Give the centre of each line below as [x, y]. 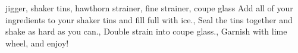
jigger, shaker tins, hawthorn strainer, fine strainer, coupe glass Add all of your [149, 8]
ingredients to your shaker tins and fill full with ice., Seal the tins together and [149, 19]
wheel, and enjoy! [37, 43]
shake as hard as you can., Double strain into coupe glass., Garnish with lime [146, 31]
